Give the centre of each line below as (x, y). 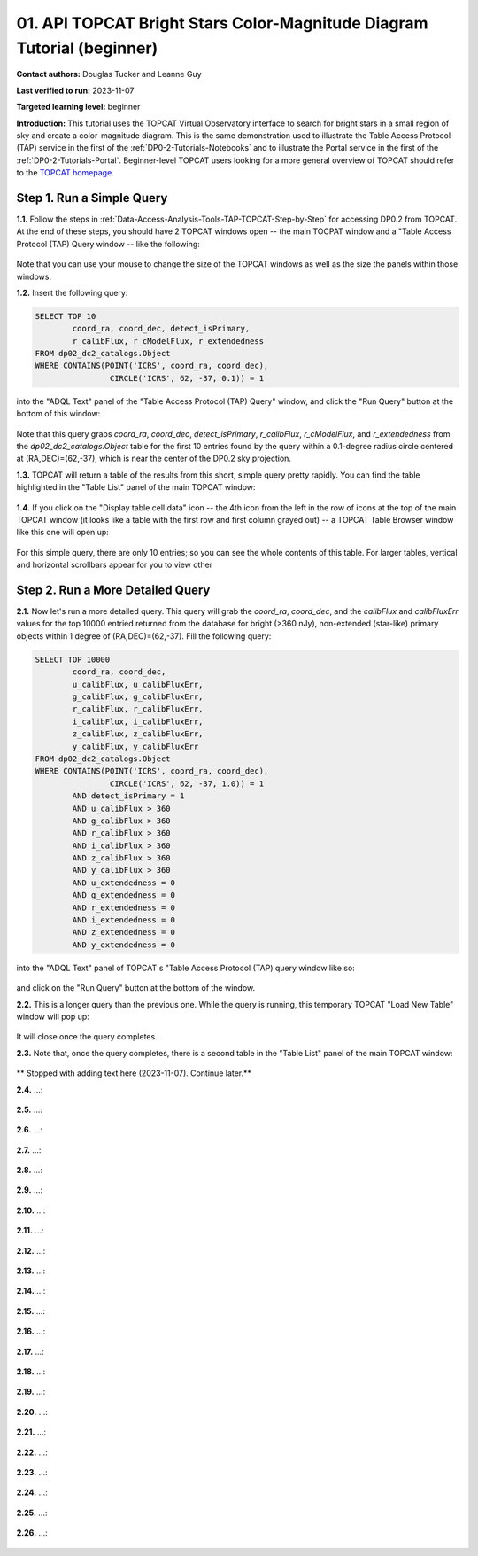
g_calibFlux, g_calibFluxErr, (138, 697)
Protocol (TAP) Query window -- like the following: (108, 244)
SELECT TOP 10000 (73, 659)
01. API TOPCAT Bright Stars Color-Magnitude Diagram (222, 23)
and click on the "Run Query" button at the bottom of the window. (136, 988)
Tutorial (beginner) (87, 48)
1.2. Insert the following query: (72, 292)
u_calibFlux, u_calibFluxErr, (138, 684)
